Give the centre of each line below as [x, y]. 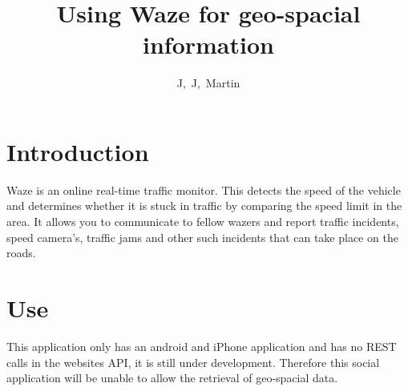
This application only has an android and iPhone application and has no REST [202, 346]
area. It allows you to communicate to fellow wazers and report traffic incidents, [203, 222]
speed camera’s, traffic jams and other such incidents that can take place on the [202, 237]
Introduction [78, 151]
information [208, 44]
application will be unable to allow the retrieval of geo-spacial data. [172, 378]
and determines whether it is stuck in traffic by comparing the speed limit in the [204, 206]
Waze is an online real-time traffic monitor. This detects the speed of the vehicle [204, 189]
